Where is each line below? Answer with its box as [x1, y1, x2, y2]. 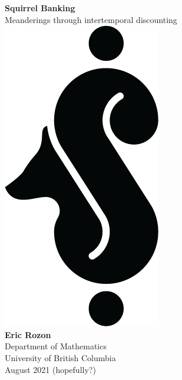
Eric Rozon [5, 328, 51, 340]
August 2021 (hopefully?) [5, 363, 96, 375]
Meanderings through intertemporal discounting [5, 13, 177, 25]
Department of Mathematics [5, 340, 107, 352]
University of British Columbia [5, 351, 116, 363]
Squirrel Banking [5, 2, 75, 14]
